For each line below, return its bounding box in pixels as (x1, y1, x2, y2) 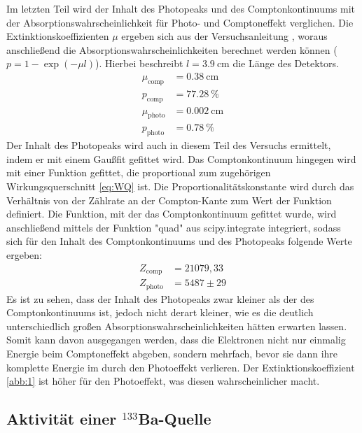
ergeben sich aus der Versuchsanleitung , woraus (121, 29, 328, 43)
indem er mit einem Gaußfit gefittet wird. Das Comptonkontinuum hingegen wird (6, 151, 356, 166)
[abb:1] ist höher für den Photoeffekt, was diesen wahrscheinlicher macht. (6, 374, 320, 388)
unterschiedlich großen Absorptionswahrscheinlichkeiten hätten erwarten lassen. (6, 318, 347, 333)
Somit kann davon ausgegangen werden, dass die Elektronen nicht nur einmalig (6, 332, 346, 347)
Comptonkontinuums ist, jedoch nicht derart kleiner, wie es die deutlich (6, 305, 314, 320)
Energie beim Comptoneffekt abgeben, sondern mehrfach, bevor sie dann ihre (6, 346, 338, 360)
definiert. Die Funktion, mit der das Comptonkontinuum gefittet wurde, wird (6, 206, 337, 221)
